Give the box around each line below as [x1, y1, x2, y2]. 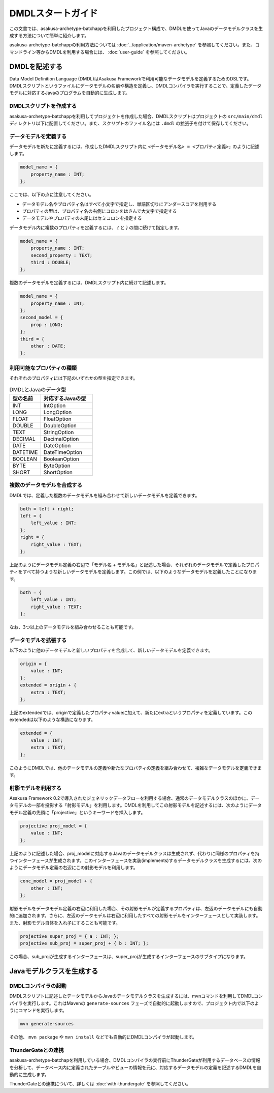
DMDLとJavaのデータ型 [9, 386, 66, 393]
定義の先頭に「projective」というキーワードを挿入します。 [22, 809, 146, 815]
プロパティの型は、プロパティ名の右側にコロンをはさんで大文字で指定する [22, 208, 177, 214]
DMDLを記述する [9, 62, 63, 71]
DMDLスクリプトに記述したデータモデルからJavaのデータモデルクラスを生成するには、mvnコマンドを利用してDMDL [9, 993, 254, 999]
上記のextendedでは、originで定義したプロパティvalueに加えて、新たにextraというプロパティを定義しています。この [9, 709, 253, 715]
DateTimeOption [43, 448, 82, 455]
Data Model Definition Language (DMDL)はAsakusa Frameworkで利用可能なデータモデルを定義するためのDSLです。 [9, 75, 252, 81]
